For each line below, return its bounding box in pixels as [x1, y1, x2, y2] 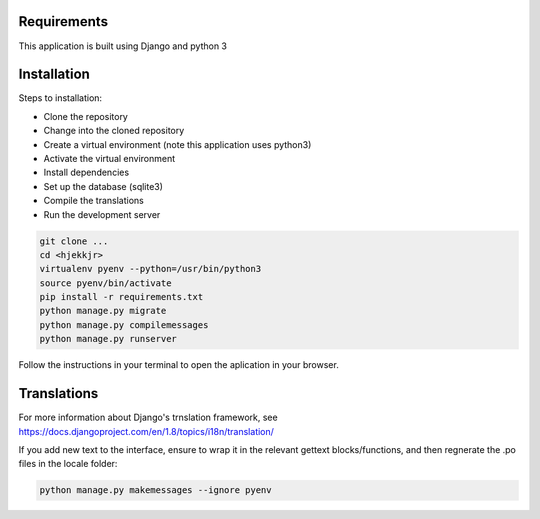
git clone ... [39, 235, 109, 247]
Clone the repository [43, 110, 129, 122]
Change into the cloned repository [43, 125, 185, 137]
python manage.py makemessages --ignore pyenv [39, 485, 272, 496]
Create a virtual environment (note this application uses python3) [43, 138, 312, 150]
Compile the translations [43, 195, 144, 207]
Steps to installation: [18, 92, 103, 104]
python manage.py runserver [39, 333, 177, 345]
